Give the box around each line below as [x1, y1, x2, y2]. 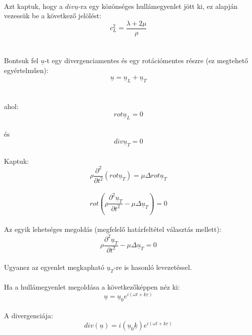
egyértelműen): [4, 65, 48, 75]
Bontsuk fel [4, 55, 39, 66]
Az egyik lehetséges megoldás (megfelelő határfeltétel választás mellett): [4, 224, 221, 234]
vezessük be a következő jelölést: [4, 10, 101, 21]
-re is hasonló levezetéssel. [114, 261, 192, 272]
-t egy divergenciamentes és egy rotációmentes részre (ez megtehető [44, 55, 248, 66]
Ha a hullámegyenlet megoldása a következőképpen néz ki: [4, 282, 180, 292]
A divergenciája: [4, 310, 53, 321]
